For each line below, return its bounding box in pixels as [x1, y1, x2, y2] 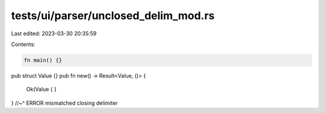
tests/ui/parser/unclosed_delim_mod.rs [11, 9, 215, 22]
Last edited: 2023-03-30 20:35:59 [11, 30, 97, 37]
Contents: [11, 41, 36, 48]
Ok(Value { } [26, 85, 57, 93]
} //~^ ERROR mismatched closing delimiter [11, 99, 118, 106]
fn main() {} [23, 57, 63, 63]
